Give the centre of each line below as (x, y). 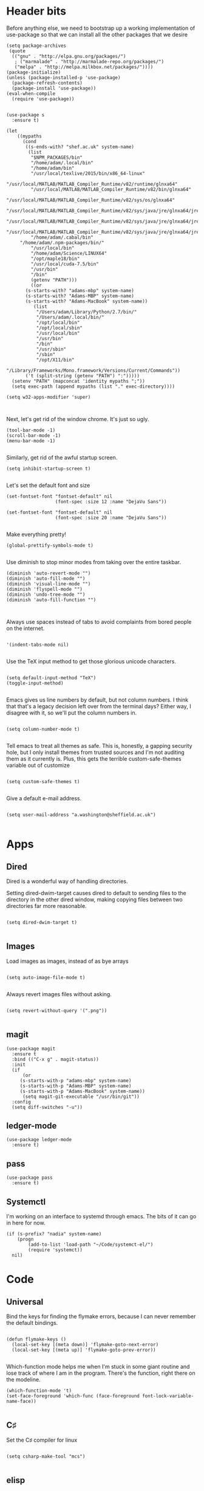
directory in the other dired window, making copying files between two (95, 899)
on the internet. (25, 628)
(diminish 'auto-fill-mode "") (46, 578)
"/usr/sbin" (51, 349)
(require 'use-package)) (43, 99)
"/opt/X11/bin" (55, 360)
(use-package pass (29, 1178)
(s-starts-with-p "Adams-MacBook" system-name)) (83, 1091)
